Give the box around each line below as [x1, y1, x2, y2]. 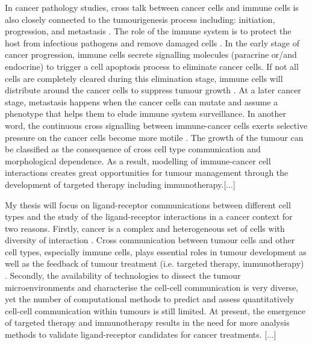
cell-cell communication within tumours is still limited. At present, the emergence [5, 304, 305, 317]
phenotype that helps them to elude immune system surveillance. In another [5, 107, 287, 120]
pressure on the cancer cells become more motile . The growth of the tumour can [5, 131, 304, 143]
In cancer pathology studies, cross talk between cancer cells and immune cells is [5, 1, 299, 13]
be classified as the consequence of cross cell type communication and [5, 143, 261, 155]
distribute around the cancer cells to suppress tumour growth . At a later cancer [5, 84, 301, 96]
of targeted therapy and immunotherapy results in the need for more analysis [5, 316, 290, 329]
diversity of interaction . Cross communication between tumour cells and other [5, 234, 295, 246]
